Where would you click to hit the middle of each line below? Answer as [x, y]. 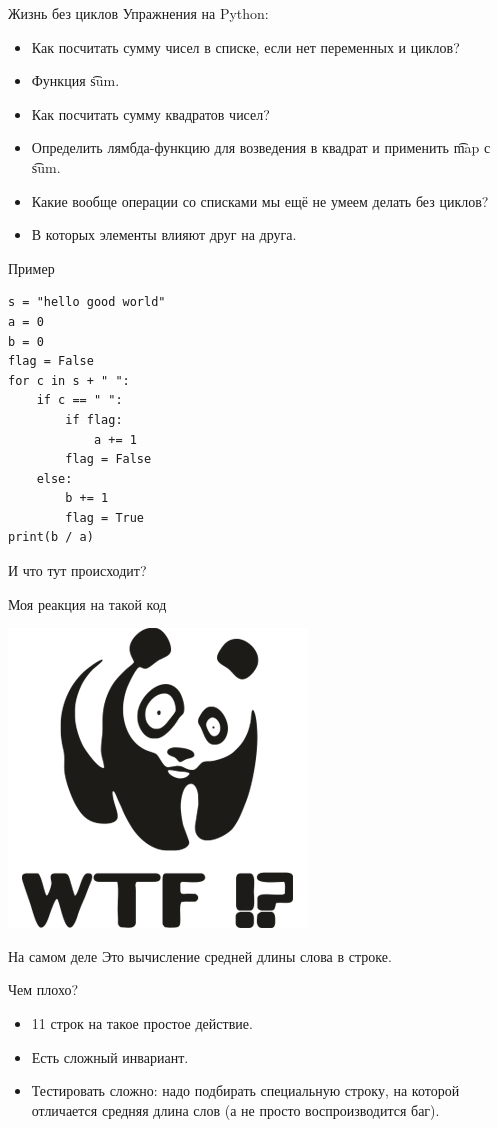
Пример [31, 267]
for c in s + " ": [69, 380]
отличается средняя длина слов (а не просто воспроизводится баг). [235, 1109]
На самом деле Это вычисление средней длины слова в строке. [200, 955]
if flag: [94, 419]
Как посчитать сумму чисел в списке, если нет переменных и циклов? [245, 46]
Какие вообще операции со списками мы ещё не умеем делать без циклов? [260, 200]
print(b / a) [51, 537]
